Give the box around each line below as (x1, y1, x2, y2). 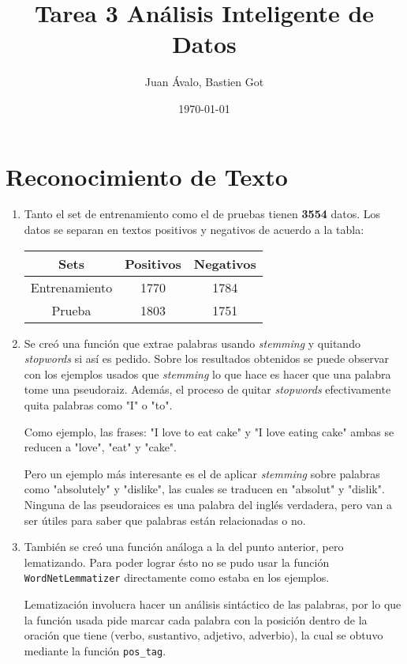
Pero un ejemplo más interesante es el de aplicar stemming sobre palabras (24, 465, 380, 481)
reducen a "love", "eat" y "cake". (24, 439, 177, 455)
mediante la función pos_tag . (24, 642, 166, 658)
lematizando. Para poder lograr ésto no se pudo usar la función (24, 553, 330, 570)
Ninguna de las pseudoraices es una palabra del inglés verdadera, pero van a (24, 496, 392, 512)
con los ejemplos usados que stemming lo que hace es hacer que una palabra (24, 365, 391, 382)
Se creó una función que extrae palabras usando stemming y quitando (24, 334, 360, 351)
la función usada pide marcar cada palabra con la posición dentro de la (24, 611, 368, 628)
